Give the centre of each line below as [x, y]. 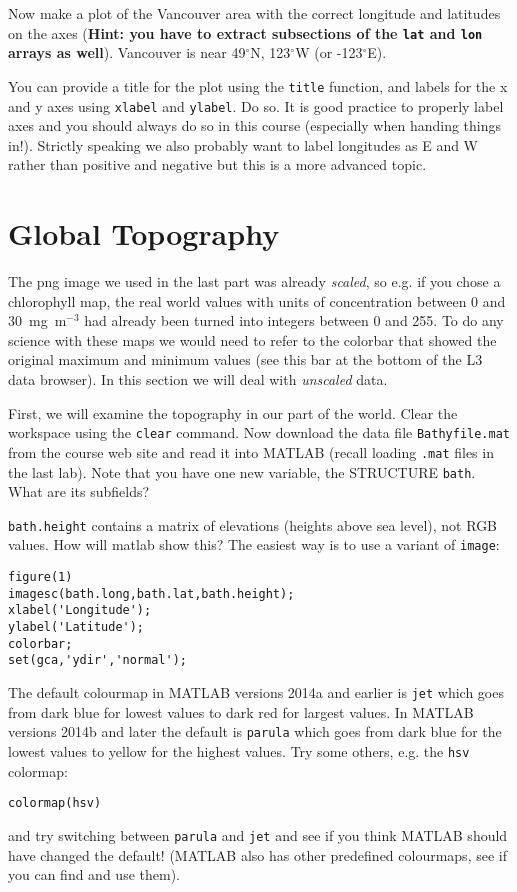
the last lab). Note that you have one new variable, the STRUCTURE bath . [242, 471]
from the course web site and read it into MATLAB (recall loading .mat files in [251, 451]
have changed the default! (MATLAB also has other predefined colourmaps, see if [257, 854]
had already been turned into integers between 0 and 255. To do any [294, 320]
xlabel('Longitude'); [80, 610]
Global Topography [144, 233]
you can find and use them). [94, 874]
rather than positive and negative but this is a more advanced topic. [217, 164]
